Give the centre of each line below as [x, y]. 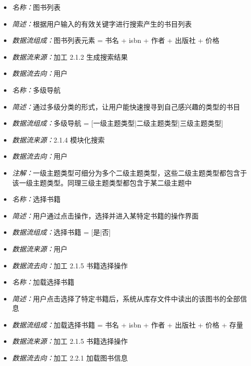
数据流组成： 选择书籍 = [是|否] [61, 232]
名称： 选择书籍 [36, 199]
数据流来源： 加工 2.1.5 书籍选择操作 [70, 341]
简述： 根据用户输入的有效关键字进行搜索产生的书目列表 [102, 23]
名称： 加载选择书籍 [43, 282]
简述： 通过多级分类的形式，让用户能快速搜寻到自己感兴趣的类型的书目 [126, 106]
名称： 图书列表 [36, 7]
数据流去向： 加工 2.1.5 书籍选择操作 [70, 265]
